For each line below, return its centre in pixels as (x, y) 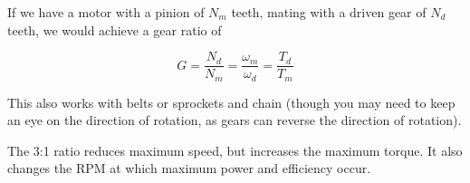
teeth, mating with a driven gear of (329, 12)
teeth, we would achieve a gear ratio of (115, 29)
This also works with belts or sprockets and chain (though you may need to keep (231, 102)
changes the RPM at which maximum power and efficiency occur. (189, 168)
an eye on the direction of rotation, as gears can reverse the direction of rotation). (235, 120)
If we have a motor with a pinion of (106, 12)
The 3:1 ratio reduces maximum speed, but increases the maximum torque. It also (235, 150)
